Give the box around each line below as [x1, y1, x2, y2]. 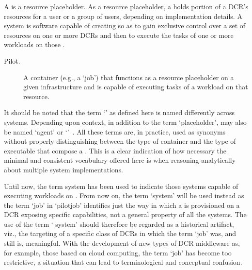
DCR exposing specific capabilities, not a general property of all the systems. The [4, 209, 247, 219]
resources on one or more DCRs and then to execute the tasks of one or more [4, 30, 234, 40]
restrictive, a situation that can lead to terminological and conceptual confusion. [4, 257, 242, 267]
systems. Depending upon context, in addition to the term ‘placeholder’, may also [4, 117, 247, 127]
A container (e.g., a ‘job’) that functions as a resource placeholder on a [23, 72, 234, 82]
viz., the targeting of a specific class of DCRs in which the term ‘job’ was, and [4, 228, 236, 238]
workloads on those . [4, 39, 65, 50]
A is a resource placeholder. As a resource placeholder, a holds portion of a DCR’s [4, 1, 248, 11]
